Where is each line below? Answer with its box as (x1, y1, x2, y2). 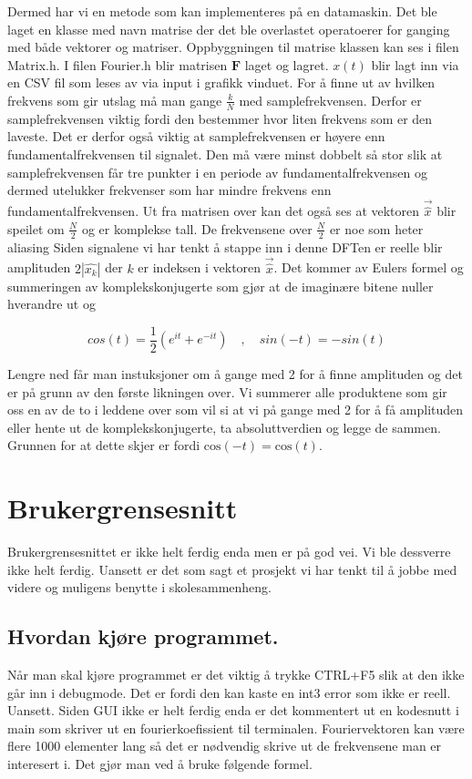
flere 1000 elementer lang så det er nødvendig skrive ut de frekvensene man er (7, 736, 442, 755)
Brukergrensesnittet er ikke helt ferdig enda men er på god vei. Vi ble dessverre (7, 542, 451, 560)
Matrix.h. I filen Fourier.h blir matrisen (7, 55, 228, 74)
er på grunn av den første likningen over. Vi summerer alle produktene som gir (7, 382, 447, 401)
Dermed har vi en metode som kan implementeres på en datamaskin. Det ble (7, 2, 437, 20)
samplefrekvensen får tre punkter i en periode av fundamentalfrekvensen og (7, 162, 427, 181)
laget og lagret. (244, 55, 329, 74)
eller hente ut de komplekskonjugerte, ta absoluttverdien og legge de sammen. (7, 417, 441, 436)
